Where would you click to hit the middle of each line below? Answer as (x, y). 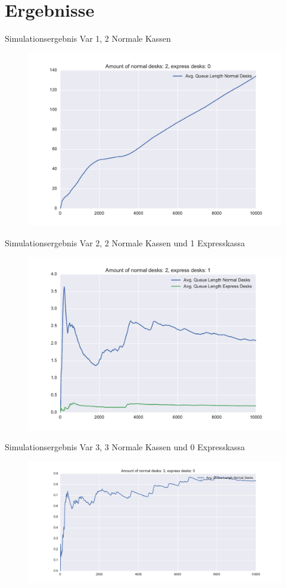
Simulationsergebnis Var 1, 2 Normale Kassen (88, 38)
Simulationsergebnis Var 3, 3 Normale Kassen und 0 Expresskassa (125, 447)
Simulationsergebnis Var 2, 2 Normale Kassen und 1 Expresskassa (125, 242)
